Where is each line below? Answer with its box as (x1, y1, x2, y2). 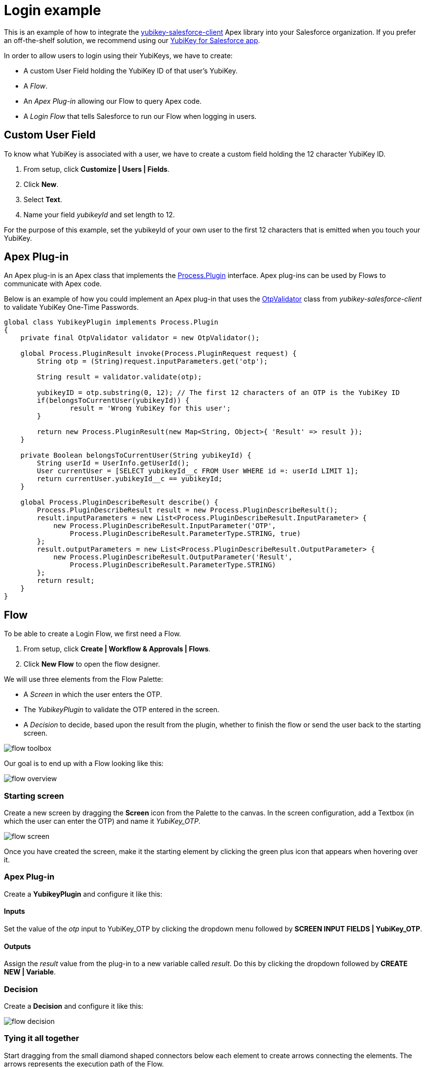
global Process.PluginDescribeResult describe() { (20, 498, 219, 507)
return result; (37, 577, 95, 585)
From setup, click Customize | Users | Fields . (23, 164, 170, 173)
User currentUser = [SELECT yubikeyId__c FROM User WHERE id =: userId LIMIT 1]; (37, 467, 359, 475)
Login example (4, 2, 101, 19)
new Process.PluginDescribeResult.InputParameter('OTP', (53, 522, 276, 530)
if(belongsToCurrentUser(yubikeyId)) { (37, 396, 190, 405)
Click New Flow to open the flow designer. (23, 660, 160, 669)
